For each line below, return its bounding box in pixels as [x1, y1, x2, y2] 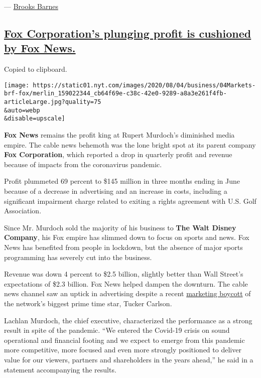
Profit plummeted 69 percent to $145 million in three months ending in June [4, 176, 240, 186]
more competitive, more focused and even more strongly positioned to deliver [4, 344, 241, 355]
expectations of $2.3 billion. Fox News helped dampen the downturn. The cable [4, 278, 248, 289]
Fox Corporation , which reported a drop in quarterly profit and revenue [4, 149, 232, 160]
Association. [4, 205, 42, 216]
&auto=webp [4, 106, 40, 114]
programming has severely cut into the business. [4, 251, 152, 262]
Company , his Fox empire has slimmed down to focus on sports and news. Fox [4, 232, 249, 242]
